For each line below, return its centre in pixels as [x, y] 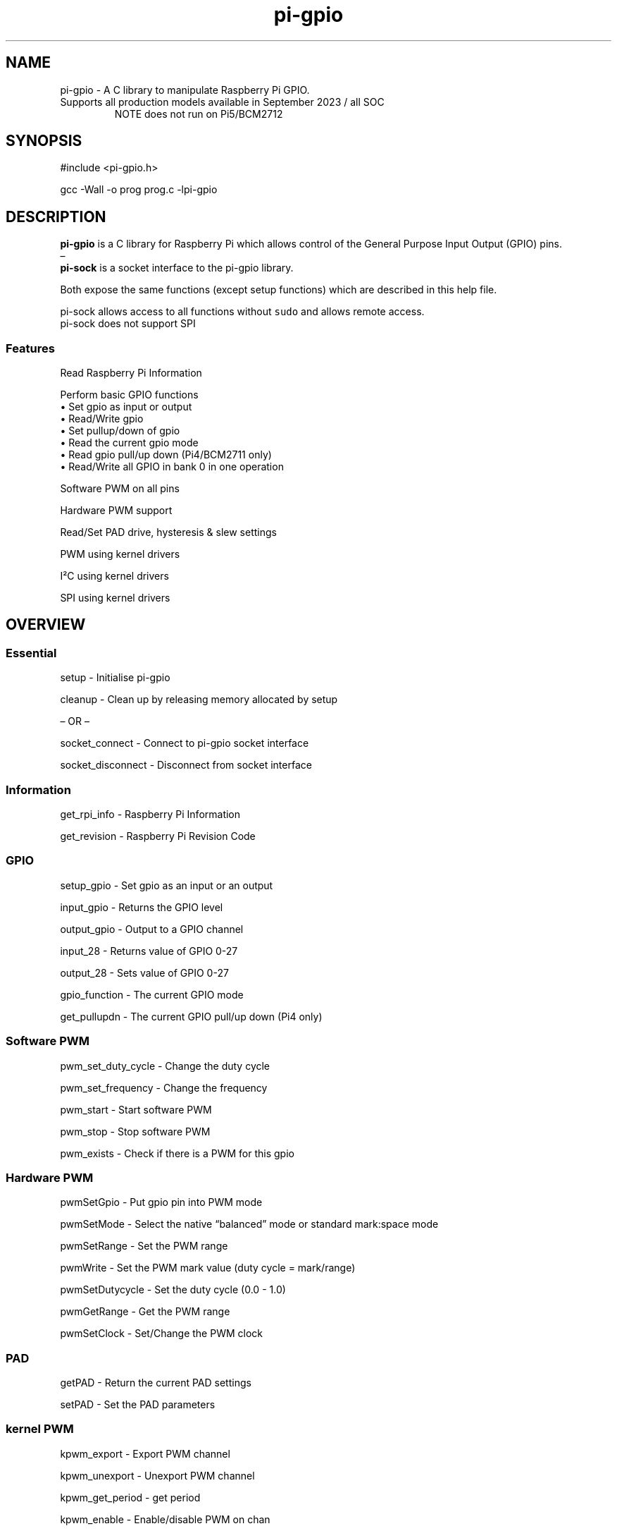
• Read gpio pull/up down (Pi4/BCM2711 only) [166, 455]
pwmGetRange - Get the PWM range [145, 1312]
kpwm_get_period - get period [130, 1497]
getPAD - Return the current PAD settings [156, 1383]
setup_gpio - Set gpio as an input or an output [167, 885]
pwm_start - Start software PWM [136, 1109]
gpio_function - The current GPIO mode [152, 994]
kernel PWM [40, 1429]
